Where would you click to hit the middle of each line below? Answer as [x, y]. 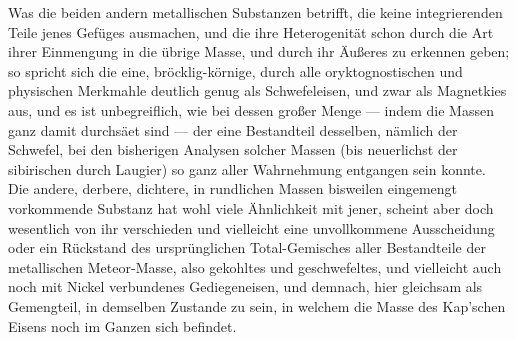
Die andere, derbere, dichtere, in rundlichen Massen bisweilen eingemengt [233, 188]
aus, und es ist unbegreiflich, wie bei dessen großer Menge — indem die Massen [251, 109]
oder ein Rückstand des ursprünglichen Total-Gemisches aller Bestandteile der [247, 247]
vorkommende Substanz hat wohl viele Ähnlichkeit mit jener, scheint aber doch [251, 207]
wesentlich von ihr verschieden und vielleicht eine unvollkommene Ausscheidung [251, 227]
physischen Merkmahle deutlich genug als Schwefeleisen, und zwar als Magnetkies [257, 90]
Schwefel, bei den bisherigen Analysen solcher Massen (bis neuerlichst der [233, 149]
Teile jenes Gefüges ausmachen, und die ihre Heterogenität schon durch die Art [251, 31]
